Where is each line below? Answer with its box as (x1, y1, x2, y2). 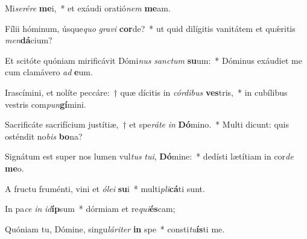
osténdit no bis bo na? (5, 129, 83, 142)
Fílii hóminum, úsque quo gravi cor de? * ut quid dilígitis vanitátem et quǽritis (5, 22, 296, 34)
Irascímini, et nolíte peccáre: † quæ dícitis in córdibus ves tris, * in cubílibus (5, 85, 288, 98)
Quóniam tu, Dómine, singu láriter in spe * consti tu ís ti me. (5, 222, 225, 235)
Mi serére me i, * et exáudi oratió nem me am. (5, 2, 171, 14)
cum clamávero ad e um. (5, 66, 93, 78)
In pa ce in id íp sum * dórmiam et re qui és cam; (5, 202, 176, 215)
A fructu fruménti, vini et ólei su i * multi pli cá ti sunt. (5, 182, 205, 194)
